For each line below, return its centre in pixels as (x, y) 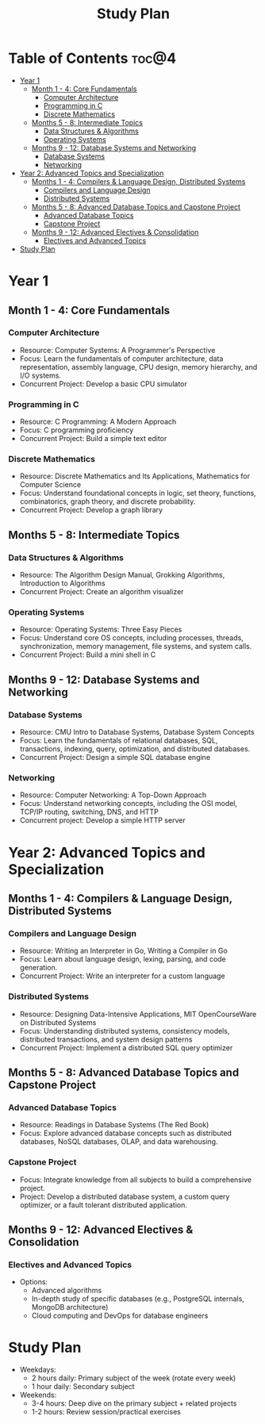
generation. (38, 968)
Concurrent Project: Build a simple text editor (93, 439)
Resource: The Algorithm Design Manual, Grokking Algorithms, (122, 575)
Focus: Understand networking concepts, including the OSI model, (129, 804)
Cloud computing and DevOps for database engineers (120, 1316)
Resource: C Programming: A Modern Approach (98, 422)
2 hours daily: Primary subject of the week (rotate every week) (134, 1378)
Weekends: (38, 1395)
